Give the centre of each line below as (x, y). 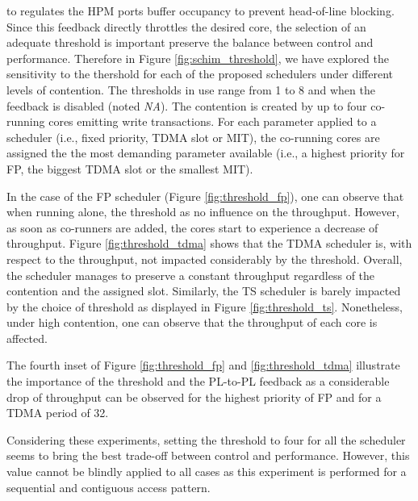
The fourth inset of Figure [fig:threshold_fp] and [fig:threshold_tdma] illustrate (203, 365)
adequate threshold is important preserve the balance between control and (190, 42)
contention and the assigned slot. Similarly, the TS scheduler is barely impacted (204, 291)
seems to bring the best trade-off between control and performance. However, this (208, 455)
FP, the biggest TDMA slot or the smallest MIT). (130, 168)
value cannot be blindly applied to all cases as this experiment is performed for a (207, 472)
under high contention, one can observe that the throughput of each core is (192, 322)
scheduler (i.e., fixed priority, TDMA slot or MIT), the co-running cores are (193, 137)
